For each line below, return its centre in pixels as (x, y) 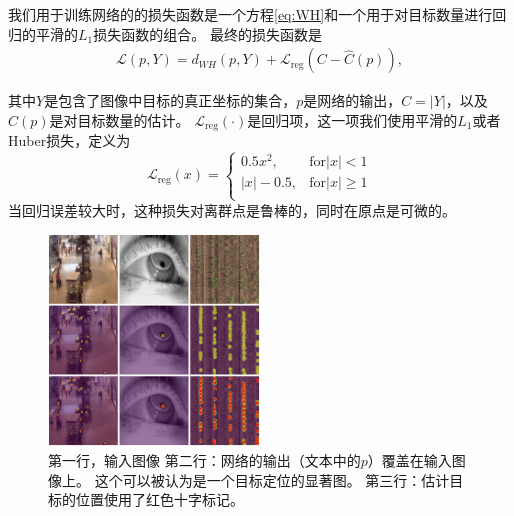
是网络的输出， (352, 100)
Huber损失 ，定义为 (69, 140)
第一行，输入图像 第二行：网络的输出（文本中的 (204, 459)
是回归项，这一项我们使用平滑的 (352, 120)
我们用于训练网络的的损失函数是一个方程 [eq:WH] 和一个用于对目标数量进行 (250, 14)
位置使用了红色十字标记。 (159, 499)
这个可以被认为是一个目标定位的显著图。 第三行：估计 (272, 479)
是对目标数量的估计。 (119, 120)
